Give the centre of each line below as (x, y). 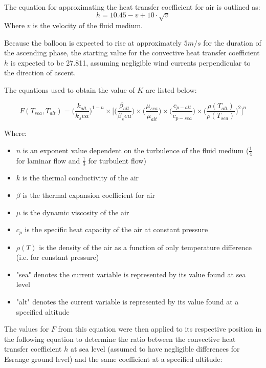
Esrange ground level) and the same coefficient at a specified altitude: (113, 359)
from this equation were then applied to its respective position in (160, 329)
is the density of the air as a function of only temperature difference (146, 247)
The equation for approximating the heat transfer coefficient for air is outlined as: (132, 7)
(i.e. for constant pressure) (58, 257)
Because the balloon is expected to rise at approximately (93, 42)
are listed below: (171, 89)
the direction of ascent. (40, 73)
